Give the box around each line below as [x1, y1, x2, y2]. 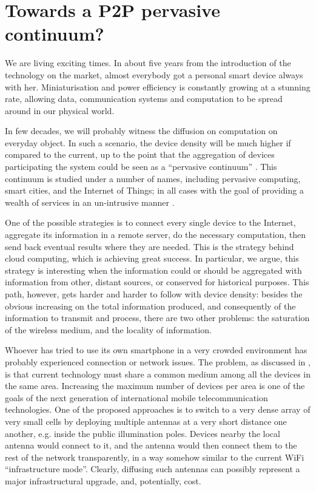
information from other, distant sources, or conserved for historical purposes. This [5, 276, 309, 288]
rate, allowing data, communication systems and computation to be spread [5, 92, 283, 105]
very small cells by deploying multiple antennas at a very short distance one [5, 415, 287, 427]
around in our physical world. [5, 104, 115, 117]
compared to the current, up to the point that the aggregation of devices [5, 148, 275, 161]
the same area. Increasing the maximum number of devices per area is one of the [5, 379, 305, 392]
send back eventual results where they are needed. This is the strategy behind [5, 240, 294, 252]
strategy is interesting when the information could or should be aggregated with [5, 263, 302, 276]
